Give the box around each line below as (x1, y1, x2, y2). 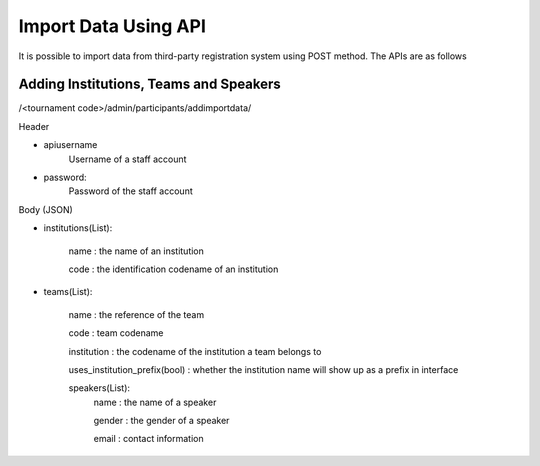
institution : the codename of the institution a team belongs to (68, 345, 322, 357)
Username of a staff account (68, 153, 187, 165)
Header (18, 120, 50, 132)
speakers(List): (68, 382, 130, 394)
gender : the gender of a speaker (93, 415, 230, 427)
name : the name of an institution (68, 245, 205, 257)
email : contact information (93, 433, 204, 445)
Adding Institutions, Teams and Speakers (18, 76, 282, 93)
